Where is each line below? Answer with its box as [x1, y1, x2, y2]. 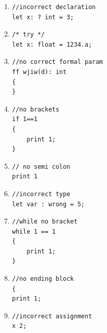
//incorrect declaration [12, 4, 96, 11]
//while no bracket [12, 218, 78, 226]
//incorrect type [12, 190, 70, 198]
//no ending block [12, 275, 74, 283]
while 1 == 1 [12, 228, 56, 235]
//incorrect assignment [12, 312, 92, 320]
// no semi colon [12, 163, 70, 170]
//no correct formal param [12, 58, 103, 66]
